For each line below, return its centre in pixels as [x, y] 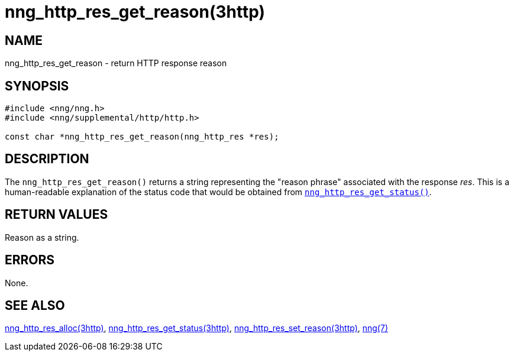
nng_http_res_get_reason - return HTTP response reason [116, 63]
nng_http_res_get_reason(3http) [135, 12]
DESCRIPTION [47, 159]
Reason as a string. [42, 237]
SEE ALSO [35, 305]
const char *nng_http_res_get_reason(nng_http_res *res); [142, 137]
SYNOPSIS [37, 86]
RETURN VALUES [56, 215]
